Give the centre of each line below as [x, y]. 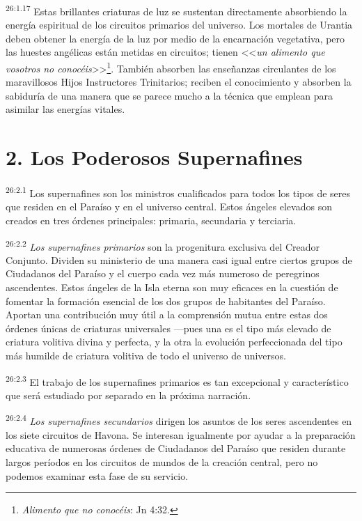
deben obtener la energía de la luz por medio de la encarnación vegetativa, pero [175, 38]
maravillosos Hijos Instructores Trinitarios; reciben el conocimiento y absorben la [179, 82]
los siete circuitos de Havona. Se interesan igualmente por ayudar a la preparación [181, 434]
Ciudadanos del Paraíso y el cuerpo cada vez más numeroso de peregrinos [163, 273]
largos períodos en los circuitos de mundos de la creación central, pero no [162, 461]
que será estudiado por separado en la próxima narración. [128, 395]
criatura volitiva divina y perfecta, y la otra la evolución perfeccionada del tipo [174, 342]
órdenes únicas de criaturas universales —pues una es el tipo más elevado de [168, 328]
